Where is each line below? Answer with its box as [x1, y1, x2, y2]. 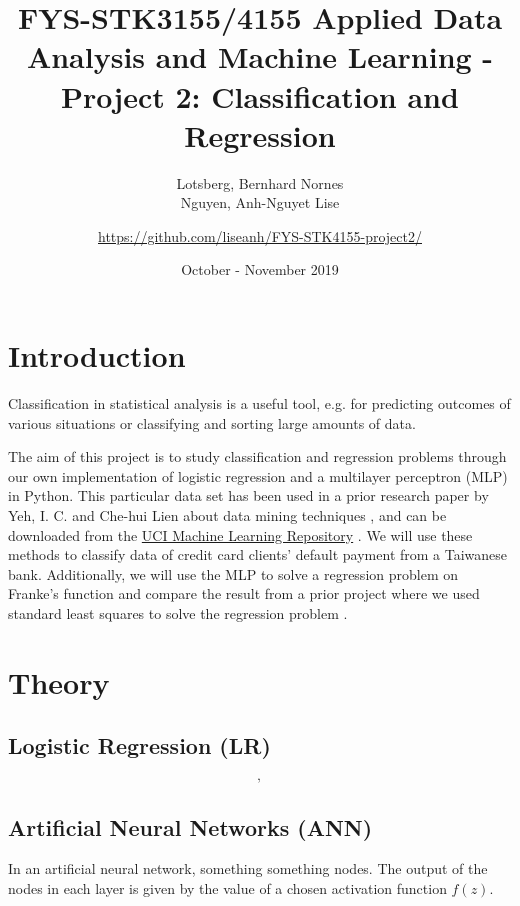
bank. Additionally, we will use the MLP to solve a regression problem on [8, 563, 458, 584]
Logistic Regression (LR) [8, 730, 271, 761]
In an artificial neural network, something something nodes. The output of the [8, 858, 488, 879]
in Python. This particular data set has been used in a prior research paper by [8, 485, 489, 506]
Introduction [8, 335, 186, 376]
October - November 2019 [181, 259, 339, 280]
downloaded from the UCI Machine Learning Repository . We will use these [8, 524, 473, 545]
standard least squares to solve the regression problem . [8, 602, 348, 623]
